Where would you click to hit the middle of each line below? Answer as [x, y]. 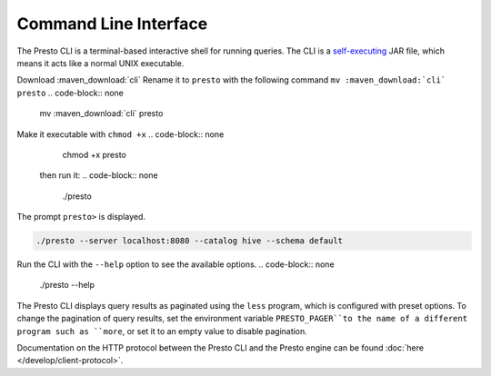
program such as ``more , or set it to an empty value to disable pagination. [162, 331]
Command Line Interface [112, 24]
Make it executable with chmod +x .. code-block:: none [120, 134]
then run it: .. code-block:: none [99, 175]
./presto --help [67, 285]
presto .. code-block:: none [70, 93]
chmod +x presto [94, 154]
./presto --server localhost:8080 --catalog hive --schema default [190, 241]
